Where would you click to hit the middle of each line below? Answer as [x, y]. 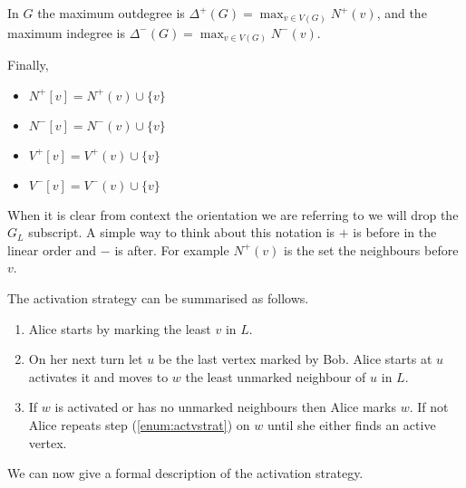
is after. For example [172, 249]
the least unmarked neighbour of [276, 376]
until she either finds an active [351, 424]
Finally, [28, 65]
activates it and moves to [98, 376]
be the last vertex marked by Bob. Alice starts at [295, 359]
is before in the [395, 232]
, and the [402, 13]
